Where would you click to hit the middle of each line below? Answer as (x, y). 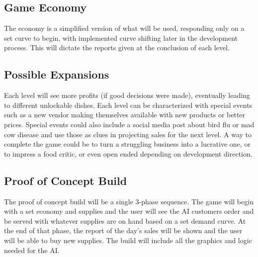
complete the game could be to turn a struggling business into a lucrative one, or (127, 144)
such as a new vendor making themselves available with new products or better (125, 115)
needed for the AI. (32, 250)
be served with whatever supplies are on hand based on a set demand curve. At (125, 220)
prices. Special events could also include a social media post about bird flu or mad (129, 124)
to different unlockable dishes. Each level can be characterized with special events (128, 105)
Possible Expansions (57, 74)
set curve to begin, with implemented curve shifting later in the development (121, 38)
